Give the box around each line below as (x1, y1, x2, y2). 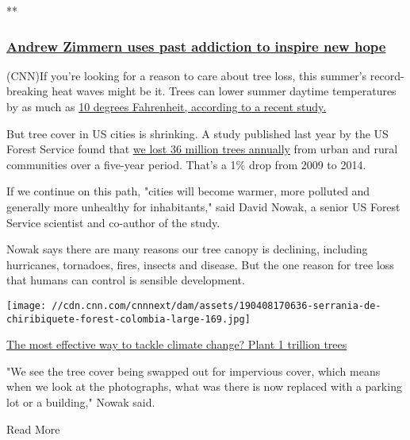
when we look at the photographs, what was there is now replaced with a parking (6, 378, 402, 395)
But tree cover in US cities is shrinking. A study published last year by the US (6, 125, 389, 141)
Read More (6, 420, 60, 437)
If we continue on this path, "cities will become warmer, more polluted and (6, 183, 370, 199)
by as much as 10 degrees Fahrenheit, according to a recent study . (6, 98, 327, 114)
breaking (6, 83, 48, 99)
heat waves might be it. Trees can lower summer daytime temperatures (52, 83, 397, 99)
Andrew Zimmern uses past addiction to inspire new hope (6, 36, 386, 56)
